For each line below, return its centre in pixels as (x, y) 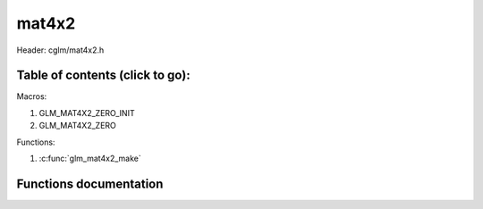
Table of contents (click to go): (104, 75)
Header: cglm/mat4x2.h (60, 50)
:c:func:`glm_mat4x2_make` (90, 159)
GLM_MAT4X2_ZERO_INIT (87, 113)
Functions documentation (90, 184)
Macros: (32, 96)
